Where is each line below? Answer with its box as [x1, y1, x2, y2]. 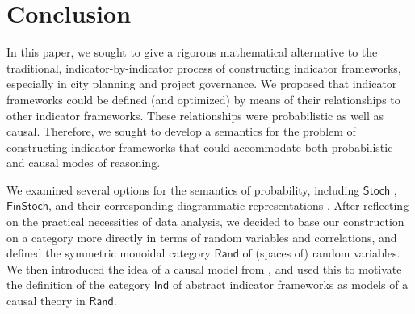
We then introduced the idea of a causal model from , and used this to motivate [6, 260, 402, 277]
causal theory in [6, 292, 86, 309]
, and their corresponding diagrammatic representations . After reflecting [48, 197, 409, 214]
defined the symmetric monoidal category [6, 245, 211, 262]
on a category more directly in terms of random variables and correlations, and [6, 228, 397, 245]
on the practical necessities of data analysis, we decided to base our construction [6, 213, 405, 230]
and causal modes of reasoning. [6, 154, 161, 171]
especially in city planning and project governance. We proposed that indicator [6, 75, 397, 92]
